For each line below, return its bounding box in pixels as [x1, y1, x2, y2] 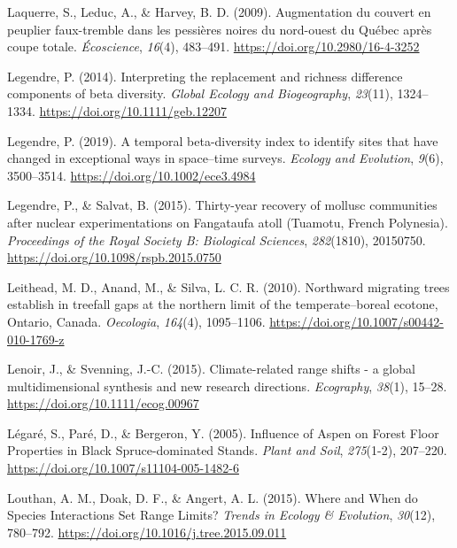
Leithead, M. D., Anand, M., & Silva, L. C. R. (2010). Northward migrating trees [7, 277, 450, 296]
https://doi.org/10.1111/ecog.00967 [7, 394, 199, 413]
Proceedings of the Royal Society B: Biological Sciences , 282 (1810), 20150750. [7, 230, 426, 249]
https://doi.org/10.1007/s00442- [269, 312, 444, 330]
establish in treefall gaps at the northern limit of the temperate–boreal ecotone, [7, 295, 438, 313]
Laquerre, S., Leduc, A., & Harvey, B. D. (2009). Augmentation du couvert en [7, 3, 431, 20]
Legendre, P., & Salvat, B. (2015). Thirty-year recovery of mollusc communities [7, 196, 438, 214]
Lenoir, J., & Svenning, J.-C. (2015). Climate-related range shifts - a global [7, 359, 415, 378]
